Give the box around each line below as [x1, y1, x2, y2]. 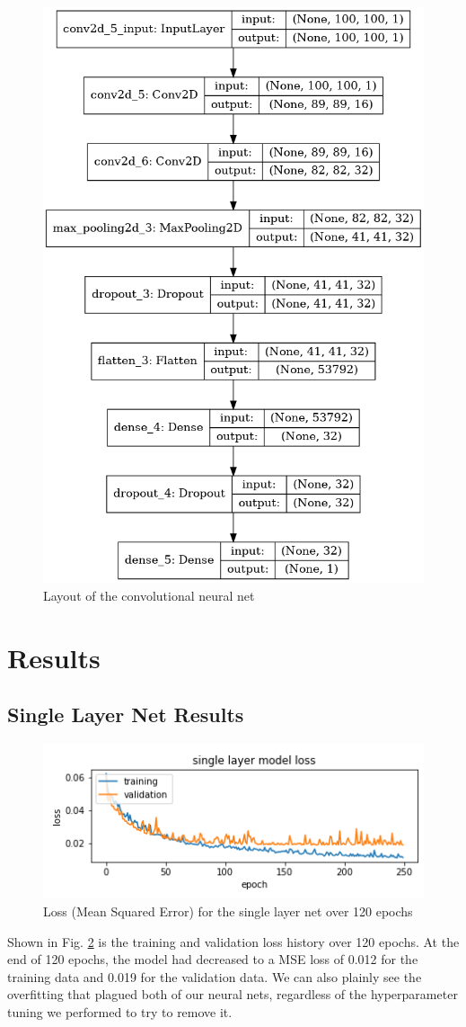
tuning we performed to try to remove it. [7, 1003, 233, 1022]
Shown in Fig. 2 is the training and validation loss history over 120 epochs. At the [7, 932, 460, 951]
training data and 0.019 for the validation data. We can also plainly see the [7, 967, 422, 986]
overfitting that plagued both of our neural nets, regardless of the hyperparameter [7, 985, 458, 1004]
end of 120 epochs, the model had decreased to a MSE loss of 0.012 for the [7, 950, 418, 969]
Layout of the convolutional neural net [43, 585, 255, 604]
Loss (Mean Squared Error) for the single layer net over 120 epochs [43, 902, 413, 921]
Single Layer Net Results [7, 701, 244, 728]
